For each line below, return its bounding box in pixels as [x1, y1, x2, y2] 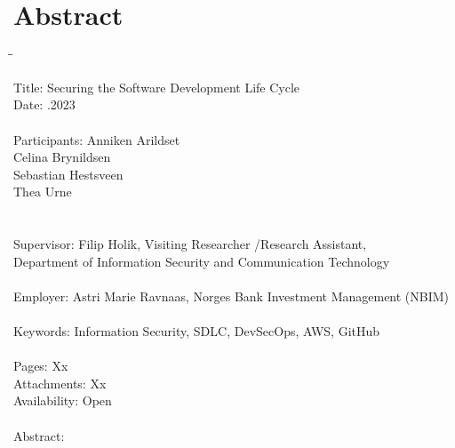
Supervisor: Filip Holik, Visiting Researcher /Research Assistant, [13, 235, 367, 253]
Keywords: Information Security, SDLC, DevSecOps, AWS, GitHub [13, 322, 380, 340]
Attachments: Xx [13, 373, 107, 392]
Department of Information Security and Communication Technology [13, 252, 390, 270]
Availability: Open [13, 391, 112, 410]
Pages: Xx [13, 356, 68, 375]
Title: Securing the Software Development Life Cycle [13, 77, 300, 96]
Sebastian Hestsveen [13, 164, 124, 183]
